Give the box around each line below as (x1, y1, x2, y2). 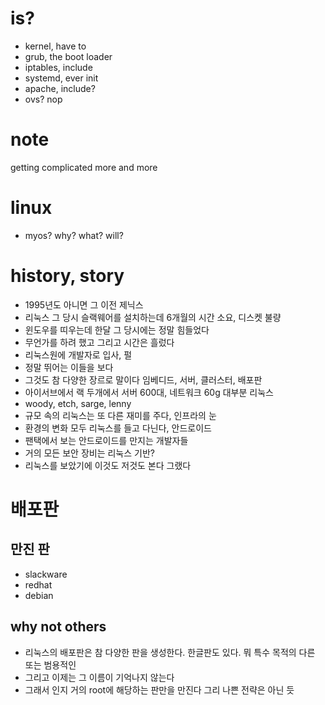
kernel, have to (24, 40, 87, 52)
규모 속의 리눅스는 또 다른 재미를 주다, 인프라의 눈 (24, 409, 217, 421)
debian (24, 589, 54, 601)
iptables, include (24, 61, 93, 73)
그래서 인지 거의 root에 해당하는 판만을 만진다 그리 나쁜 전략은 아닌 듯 (24, 683, 295, 696)
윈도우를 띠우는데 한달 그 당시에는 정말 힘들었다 (24, 323, 210, 336)
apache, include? (24, 82, 96, 94)
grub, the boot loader (24, 50, 113, 62)
